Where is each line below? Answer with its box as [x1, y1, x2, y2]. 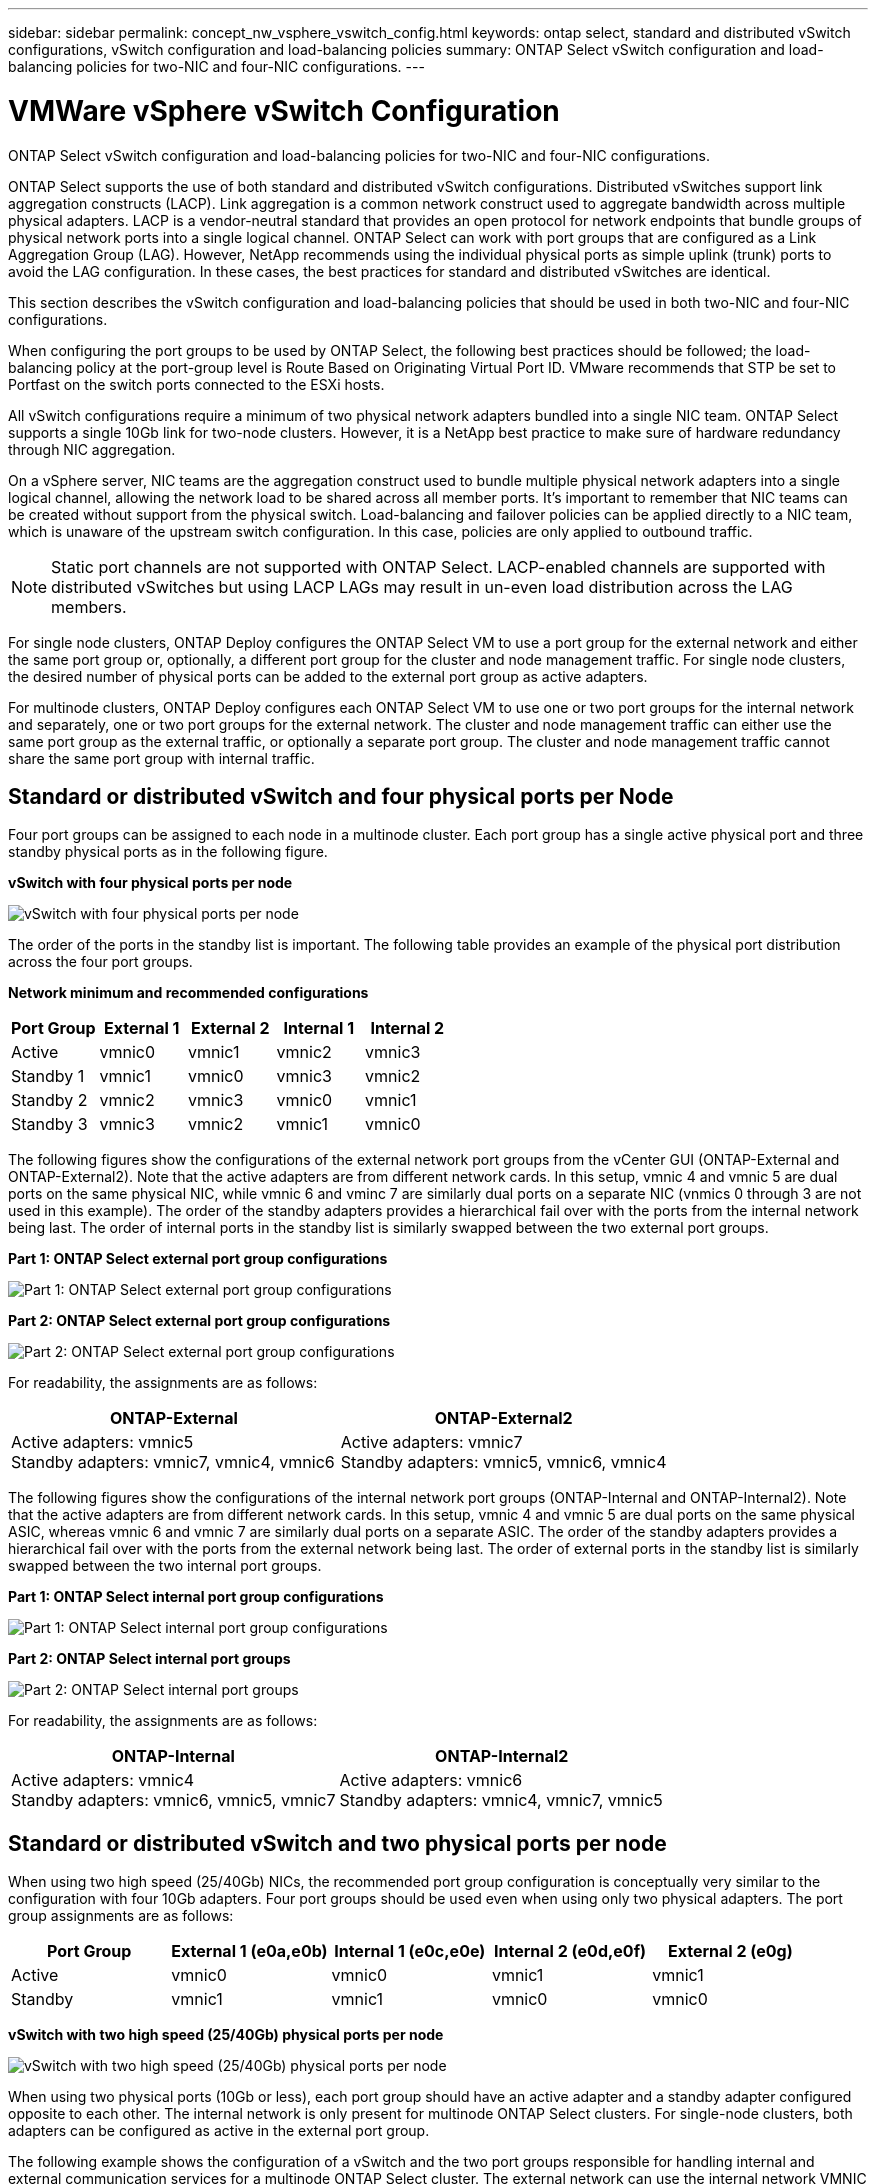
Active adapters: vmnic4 [11, 1770, 195, 1791]
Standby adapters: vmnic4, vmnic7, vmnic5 [339, 1790, 663, 1811]
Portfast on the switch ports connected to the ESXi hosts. [8, 375, 385, 393]
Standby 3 [11, 1114, 88, 1135]
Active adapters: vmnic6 [339, 1770, 523, 1791]
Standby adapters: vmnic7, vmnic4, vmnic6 [11, 1452, 335, 1473]
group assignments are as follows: [8, 1907, 234, 1925]
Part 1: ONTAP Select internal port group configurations [8, 1588, 384, 1606]
